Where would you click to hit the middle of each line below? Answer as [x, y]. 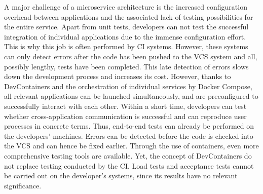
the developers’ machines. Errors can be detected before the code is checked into [129, 135]
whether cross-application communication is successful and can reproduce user [125, 116]
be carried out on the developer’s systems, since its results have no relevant [121, 176]
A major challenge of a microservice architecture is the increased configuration [126, 7]
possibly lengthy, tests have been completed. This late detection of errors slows [126, 66]
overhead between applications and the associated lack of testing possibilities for [129, 16]
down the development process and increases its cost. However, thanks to [118, 76]
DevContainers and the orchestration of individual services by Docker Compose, [128, 86]
